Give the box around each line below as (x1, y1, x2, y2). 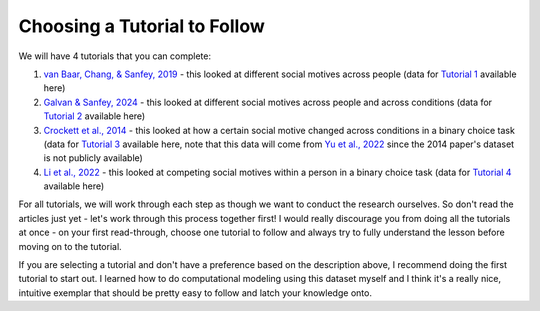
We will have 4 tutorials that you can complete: (18, 50, 212, 62)
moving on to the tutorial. (18, 240, 122, 252)
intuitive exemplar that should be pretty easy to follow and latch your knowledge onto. (18, 286, 372, 299)
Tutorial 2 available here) (43, 110, 146, 122)
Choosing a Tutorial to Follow (18, 15, 265, 37)
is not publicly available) (43, 152, 144, 164)
